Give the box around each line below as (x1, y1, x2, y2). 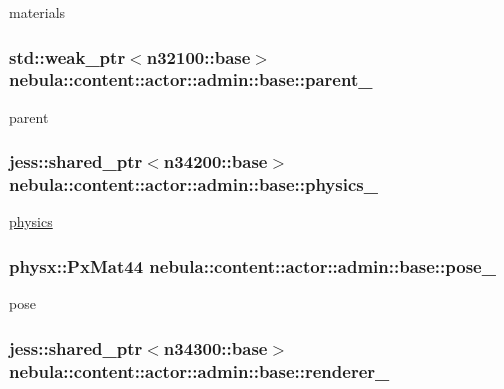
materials (9, 2, 66, 22)
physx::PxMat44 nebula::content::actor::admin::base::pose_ (9, 253, 496, 278)
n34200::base (163, 149, 268, 174)
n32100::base (146, 44, 251, 69)
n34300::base (163, 335, 268, 360)
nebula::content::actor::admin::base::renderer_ (9, 358, 390, 383)
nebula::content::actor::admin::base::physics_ (9, 172, 378, 197)
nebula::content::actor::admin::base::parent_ (9, 67, 373, 92)
